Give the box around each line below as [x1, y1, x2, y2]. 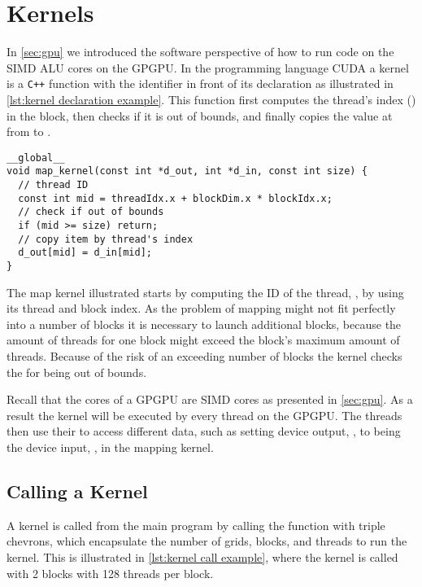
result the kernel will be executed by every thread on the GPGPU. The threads [7, 406, 402, 423]
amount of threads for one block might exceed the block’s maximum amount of [7, 331, 400, 348]
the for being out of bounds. [7, 363, 147, 380]
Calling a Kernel [7, 478, 148, 503]
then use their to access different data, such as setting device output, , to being [7, 423, 401, 440]
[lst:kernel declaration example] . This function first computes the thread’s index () [7, 90, 416, 107]
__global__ [7, 151, 65, 164]
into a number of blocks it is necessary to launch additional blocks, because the [7, 315, 402, 332]
